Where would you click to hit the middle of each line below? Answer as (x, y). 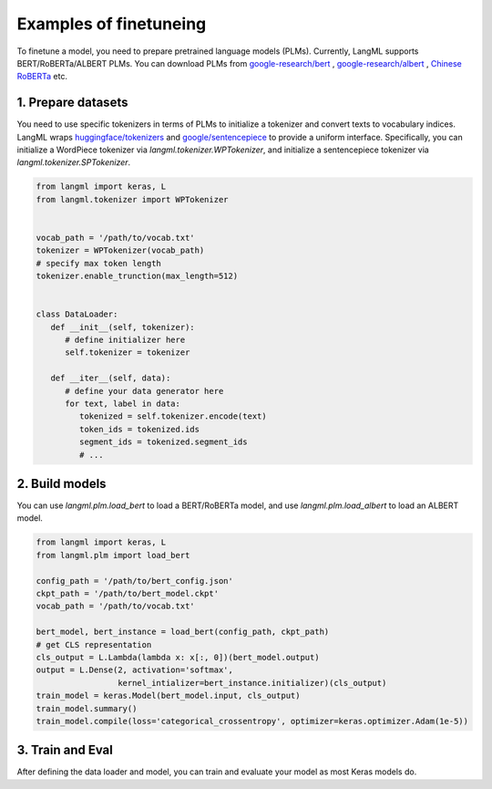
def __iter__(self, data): (111, 378)
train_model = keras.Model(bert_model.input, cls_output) (168, 696)
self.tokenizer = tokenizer (128, 353)
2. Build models (61, 484)
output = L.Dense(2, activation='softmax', (135, 670)
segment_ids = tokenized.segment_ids (163, 442)
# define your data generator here (144, 391)
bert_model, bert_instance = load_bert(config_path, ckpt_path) (183, 632)
